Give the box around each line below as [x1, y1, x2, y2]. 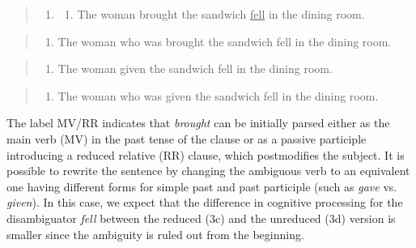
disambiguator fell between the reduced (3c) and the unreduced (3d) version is [6, 209, 396, 226]
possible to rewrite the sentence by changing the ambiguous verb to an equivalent [6, 162, 410, 179]
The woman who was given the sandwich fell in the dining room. [57, 87, 379, 104]
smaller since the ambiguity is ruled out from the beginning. [6, 225, 304, 242]
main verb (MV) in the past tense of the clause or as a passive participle [6, 130, 367, 147]
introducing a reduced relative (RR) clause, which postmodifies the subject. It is [6, 146, 405, 163]
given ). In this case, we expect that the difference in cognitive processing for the [6, 194, 403, 211]
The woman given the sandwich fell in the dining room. [57, 60, 333, 77]
